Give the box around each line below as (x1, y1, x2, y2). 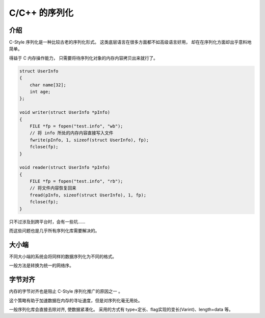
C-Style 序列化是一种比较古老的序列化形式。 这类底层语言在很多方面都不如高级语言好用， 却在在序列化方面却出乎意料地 (9, 39, 252, 45)
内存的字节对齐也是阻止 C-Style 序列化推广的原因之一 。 (9, 288, 123, 294)
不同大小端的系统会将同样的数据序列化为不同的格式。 (9, 254, 117, 259)
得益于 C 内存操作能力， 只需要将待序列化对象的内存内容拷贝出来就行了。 (9, 55, 158, 61)
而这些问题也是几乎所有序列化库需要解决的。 (9, 228, 100, 234)
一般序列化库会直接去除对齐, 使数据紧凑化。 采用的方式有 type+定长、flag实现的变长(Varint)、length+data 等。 (9, 307, 233, 312)
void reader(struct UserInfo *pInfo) (19, 165, 110, 170)
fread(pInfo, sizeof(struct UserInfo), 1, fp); (29, 192, 147, 198)
